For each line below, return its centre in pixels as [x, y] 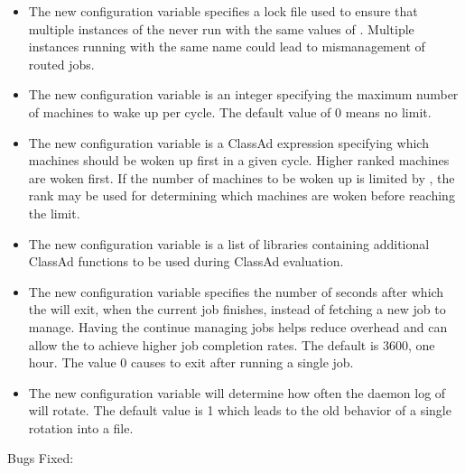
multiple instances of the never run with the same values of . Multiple [221, 28]
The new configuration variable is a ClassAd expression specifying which [228, 142]
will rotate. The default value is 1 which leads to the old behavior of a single [240, 410]
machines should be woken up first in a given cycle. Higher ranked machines [239, 160]
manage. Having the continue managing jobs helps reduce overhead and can [238, 326]
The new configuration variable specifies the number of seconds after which [236, 291]
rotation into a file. [81, 427]
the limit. [54, 213]
